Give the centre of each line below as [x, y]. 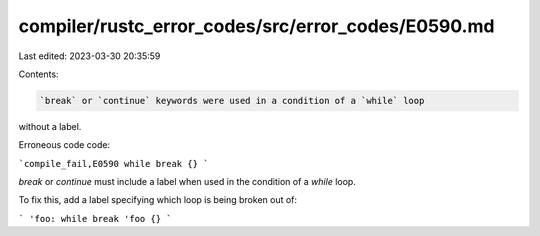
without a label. [50, 126]
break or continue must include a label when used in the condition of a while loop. [187, 182]
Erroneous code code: [64, 145]
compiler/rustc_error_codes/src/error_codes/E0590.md [256, 26]
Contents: [38, 74]
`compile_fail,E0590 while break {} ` [113, 163]
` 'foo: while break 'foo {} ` [95, 218]
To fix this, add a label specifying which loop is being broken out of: [158, 200]
